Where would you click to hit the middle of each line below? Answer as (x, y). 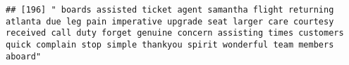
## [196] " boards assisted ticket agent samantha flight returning (170, 10)
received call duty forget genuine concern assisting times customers (175, 33)
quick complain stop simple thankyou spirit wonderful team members (170, 44)
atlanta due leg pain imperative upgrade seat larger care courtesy (170, 21)
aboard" (24, 56)
